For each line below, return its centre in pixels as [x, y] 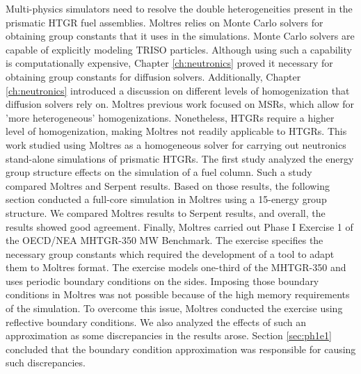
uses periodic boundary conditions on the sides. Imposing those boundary [162, 280]
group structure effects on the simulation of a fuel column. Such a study [159, 172]
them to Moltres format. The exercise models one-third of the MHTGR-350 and [176, 267]
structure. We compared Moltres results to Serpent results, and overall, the [166, 212]
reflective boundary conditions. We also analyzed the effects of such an [156, 322]
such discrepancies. [46, 363]
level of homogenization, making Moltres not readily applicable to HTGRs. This [176, 131]
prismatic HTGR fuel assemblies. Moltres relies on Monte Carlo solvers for [165, 22]
